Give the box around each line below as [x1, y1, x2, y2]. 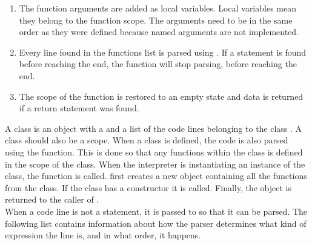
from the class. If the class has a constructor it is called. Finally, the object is [5, 181, 292, 194]
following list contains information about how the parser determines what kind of [5, 217, 307, 229]
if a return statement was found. [19, 102, 139, 114]
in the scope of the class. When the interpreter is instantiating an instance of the [5, 157, 305, 170]
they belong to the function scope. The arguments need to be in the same [19, 13, 293, 26]
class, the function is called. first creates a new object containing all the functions [5, 169, 307, 182]
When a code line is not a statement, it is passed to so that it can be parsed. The [5, 204, 308, 217]
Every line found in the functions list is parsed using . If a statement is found [19, 45, 307, 58]
